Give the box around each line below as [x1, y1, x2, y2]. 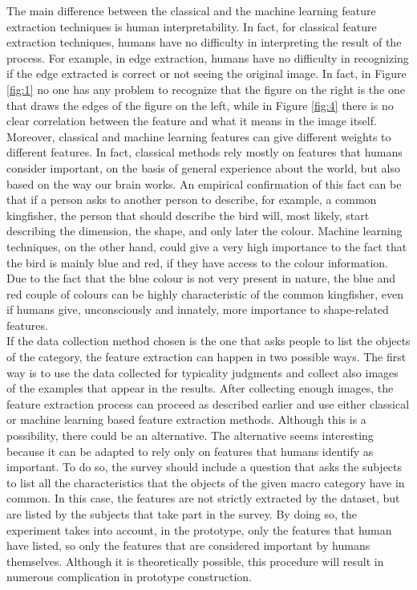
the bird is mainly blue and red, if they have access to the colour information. [6, 254, 389, 271]
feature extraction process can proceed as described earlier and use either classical [6, 395, 410, 412]
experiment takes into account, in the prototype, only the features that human [6, 521, 392, 538]
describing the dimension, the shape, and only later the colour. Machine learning [6, 222, 403, 239]
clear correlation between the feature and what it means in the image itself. [6, 112, 377, 129]
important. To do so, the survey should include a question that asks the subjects [6, 458, 403, 475]
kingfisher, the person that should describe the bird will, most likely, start [6, 206, 370, 223]
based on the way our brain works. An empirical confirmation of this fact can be [6, 175, 402, 192]
